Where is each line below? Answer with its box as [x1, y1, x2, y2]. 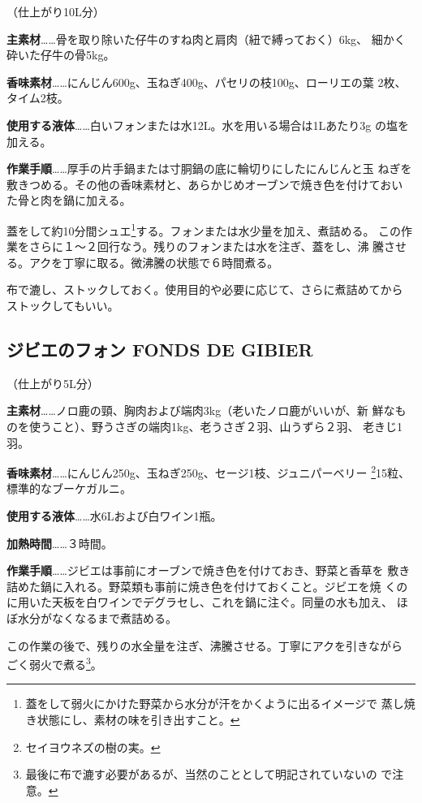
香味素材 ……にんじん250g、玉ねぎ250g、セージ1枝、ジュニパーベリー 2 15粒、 [6, 462, 411, 481]
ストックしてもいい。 [6, 296, 119, 313]
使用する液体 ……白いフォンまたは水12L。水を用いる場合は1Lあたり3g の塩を [6, 116, 409, 133]
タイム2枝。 [6, 89, 69, 106]
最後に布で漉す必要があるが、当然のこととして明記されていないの [25, 766, 377, 783]
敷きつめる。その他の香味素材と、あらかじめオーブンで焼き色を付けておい [6, 175, 403, 192]
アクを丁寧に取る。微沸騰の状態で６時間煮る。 [28, 253, 279, 270]
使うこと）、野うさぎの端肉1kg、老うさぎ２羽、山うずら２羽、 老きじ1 [28, 417, 403, 434]
